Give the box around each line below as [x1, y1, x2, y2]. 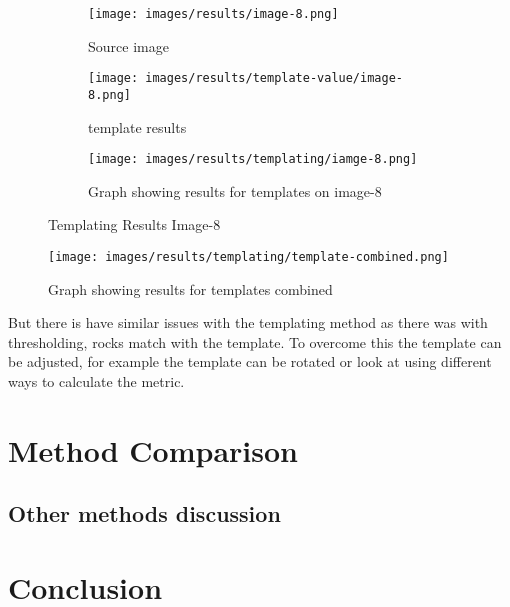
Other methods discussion [8, 498, 281, 529]
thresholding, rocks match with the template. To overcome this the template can [8, 331, 502, 352]
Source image [88, 35, 169, 56]
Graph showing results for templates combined [48, 278, 333, 299]
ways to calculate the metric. [8, 371, 185, 392]
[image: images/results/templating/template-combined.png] [48, 250, 449, 264]
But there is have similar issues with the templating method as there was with [8, 312, 488, 333]
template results [88, 116, 187, 137]
